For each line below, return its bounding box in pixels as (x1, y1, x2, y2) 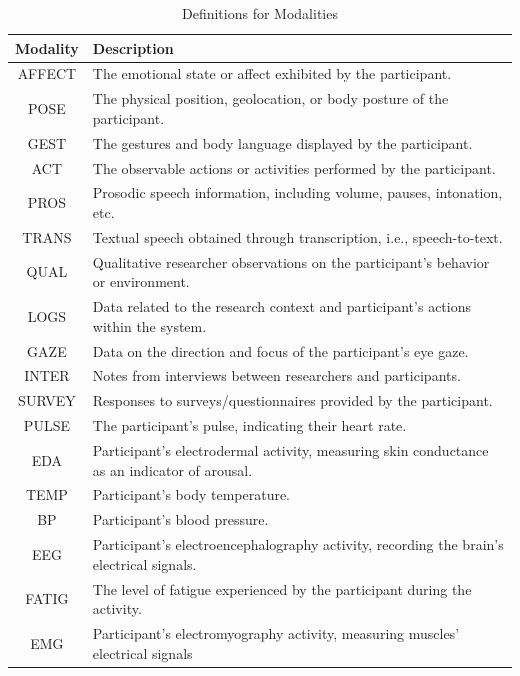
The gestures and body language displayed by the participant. (92, 132, 473, 153)
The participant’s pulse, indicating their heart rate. (92, 415, 407, 436)
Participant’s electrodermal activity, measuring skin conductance (92, 439, 489, 460)
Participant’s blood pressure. (92, 509, 269, 530)
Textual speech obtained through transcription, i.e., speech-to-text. (92, 226, 503, 247)
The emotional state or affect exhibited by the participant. (92, 63, 452, 84)
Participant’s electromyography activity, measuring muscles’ (92, 622, 460, 643)
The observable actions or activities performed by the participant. (92, 157, 496, 178)
